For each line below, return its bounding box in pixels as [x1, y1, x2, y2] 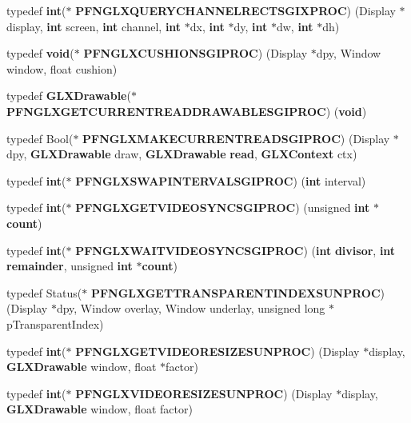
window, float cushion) [6, 60, 118, 77]
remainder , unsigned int [6, 257, 133, 274]
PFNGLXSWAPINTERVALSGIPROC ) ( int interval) [75, 172, 366, 189]
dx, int [190, 18, 225, 34]
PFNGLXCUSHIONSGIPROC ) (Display [83, 45, 308, 62]
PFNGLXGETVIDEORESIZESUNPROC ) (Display [75, 342, 360, 359]
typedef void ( [6, 45, 74, 62]
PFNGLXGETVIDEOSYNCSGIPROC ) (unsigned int [75, 199, 370, 216]
